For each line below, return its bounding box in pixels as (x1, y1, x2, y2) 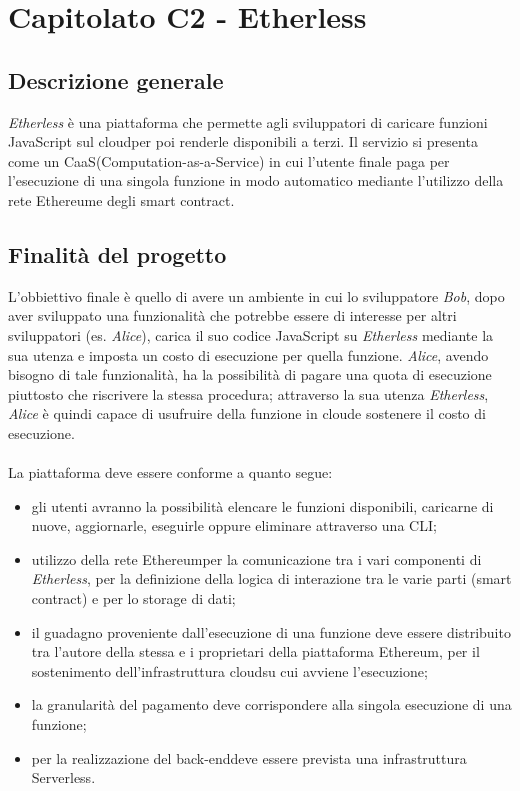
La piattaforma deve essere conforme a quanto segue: (8, 462, 333, 483)
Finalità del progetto (8, 238, 227, 269)
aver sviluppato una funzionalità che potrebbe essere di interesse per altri (8, 305, 457, 326)
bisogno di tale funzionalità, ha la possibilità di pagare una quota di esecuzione (8, 364, 492, 385)
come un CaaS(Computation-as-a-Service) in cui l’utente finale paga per (8, 150, 450, 171)
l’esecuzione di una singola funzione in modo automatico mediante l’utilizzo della (8, 170, 504, 191)
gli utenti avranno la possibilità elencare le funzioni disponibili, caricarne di (31, 495, 494, 516)
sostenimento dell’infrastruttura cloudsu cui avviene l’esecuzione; (31, 660, 428, 681)
